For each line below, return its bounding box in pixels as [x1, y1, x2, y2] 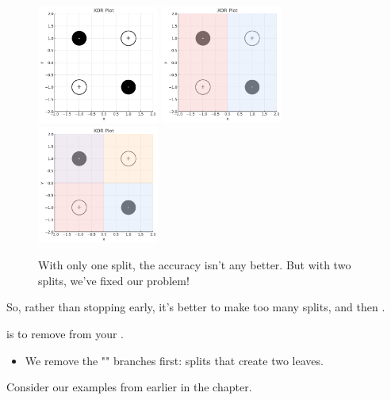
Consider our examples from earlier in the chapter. [6, 379, 252, 395]
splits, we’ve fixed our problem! [38, 272, 190, 288]
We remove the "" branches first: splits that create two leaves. [25, 352, 324, 368]
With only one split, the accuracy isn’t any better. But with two [38, 257, 351, 273]
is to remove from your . [6, 326, 124, 342]
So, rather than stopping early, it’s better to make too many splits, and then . [6, 299, 385, 315]
